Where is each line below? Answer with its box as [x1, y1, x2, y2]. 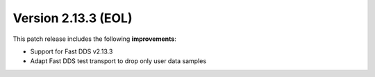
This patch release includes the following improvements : [12, 35, 176, 43]
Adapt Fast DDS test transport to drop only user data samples [30, 57, 207, 65]
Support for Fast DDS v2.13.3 [30, 47, 113, 55]
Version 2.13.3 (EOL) [12, 10, 133, 26]
